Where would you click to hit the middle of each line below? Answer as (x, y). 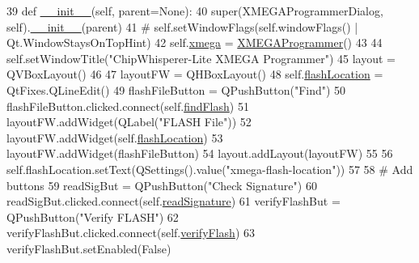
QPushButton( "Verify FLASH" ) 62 (93, 216)
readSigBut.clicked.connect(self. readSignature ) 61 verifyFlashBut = (174, 201)
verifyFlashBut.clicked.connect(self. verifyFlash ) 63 (131, 233)
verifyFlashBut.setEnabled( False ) (89, 248)
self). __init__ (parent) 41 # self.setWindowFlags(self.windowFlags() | (182, 26)
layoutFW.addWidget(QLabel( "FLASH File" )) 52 (129, 122)
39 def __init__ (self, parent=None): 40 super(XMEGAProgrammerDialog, (195, 11)
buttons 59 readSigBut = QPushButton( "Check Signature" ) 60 (162, 185)
